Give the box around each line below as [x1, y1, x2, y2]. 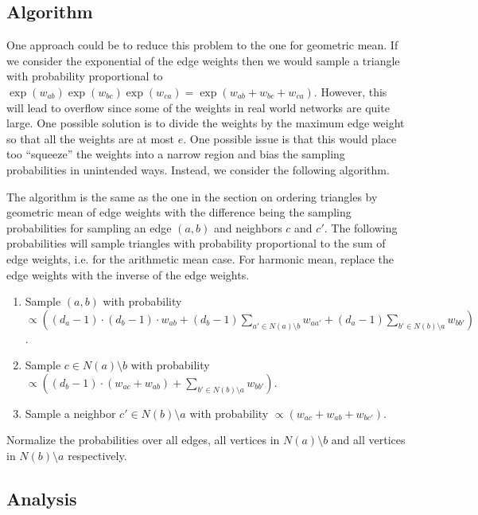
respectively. [68, 447, 127, 464]
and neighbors [213, 219, 282, 236]
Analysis [6, 486, 77, 511]
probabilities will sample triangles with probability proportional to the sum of [6, 235, 386, 252]
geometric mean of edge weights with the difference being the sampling [6, 204, 352, 220]
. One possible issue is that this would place [183, 130, 397, 146]
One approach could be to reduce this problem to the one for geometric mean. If [6, 37, 398, 53]
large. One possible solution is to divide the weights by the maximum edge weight [6, 115, 405, 131]
